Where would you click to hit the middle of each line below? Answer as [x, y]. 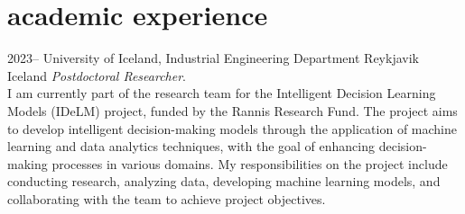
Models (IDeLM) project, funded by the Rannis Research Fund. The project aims [232, 110]
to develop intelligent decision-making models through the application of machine [232, 128]
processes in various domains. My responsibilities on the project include [250, 163]
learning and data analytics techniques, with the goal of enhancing [191, 146]
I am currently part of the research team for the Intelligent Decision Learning [222, 93]
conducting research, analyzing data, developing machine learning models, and [224, 181]
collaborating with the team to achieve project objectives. [167, 198]
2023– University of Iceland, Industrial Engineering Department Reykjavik [213, 58]
